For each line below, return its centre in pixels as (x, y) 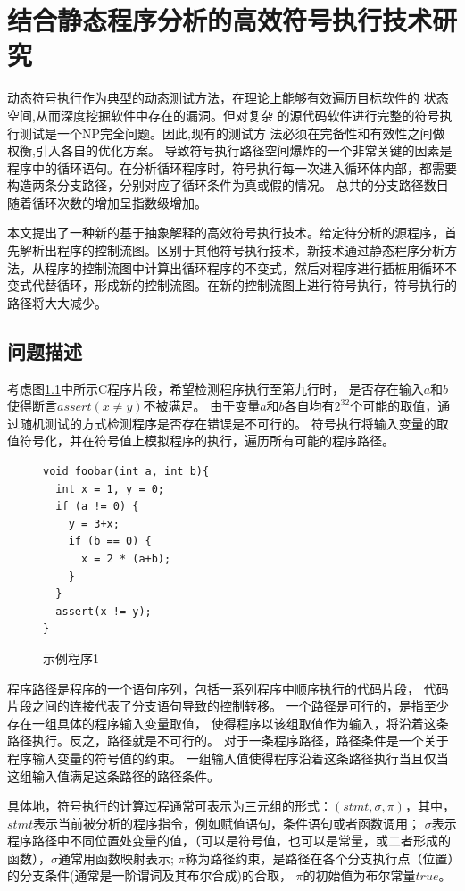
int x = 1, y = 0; (110, 489)
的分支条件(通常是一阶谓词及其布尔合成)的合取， (149, 875)
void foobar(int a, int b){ (126, 472)
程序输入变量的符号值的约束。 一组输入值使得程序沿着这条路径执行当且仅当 (228, 758)
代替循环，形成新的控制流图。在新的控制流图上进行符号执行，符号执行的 (244, 285)
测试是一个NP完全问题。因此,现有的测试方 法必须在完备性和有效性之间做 (232, 133)
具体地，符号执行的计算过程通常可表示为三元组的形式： (170, 806)
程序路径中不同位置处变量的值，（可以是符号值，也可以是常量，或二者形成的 (229, 841)
